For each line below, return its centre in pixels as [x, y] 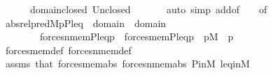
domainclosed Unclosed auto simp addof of [148, 9]
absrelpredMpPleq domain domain [86, 23]
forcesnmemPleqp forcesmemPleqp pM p [136, 36]
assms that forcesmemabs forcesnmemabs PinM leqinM [127, 64]
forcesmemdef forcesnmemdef [68, 50]
